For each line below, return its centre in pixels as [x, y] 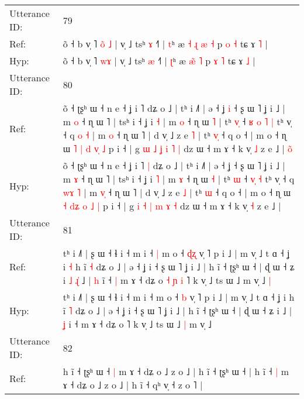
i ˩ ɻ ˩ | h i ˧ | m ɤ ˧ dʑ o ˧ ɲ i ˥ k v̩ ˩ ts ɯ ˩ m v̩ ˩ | [167, 280]
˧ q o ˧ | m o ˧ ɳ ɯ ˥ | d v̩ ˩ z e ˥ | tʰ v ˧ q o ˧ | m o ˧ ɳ [175, 135]
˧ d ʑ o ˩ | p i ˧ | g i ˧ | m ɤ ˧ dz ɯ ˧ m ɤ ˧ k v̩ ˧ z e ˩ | [172, 206]
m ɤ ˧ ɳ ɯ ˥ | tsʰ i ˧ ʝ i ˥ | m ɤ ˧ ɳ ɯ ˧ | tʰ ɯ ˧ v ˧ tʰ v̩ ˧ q [179, 179]
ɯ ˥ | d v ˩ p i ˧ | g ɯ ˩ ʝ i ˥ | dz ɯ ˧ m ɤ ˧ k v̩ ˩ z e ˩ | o [178, 148]
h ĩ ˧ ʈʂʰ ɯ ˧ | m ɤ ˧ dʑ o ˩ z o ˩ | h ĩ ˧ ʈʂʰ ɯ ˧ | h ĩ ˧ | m [176, 371]
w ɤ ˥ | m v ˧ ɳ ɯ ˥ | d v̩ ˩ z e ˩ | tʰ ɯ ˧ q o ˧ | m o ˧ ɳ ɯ [177, 192]
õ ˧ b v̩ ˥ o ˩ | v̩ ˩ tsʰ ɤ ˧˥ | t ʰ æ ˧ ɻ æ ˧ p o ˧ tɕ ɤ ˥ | [165, 44]
